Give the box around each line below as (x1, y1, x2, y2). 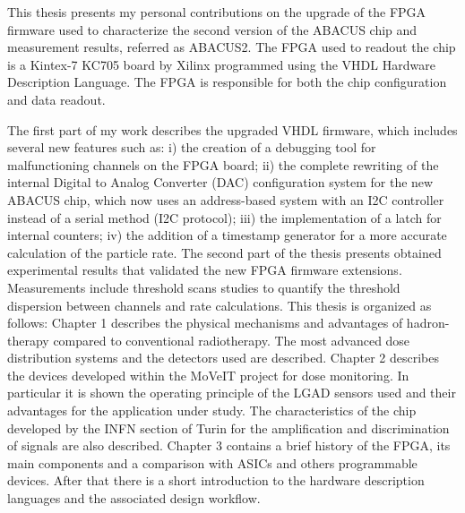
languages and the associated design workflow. (7, 489, 261, 508)
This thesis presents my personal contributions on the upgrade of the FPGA (7, 3, 426, 21)
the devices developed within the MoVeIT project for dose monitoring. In (7, 365, 409, 384)
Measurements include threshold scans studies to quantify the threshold (7, 278, 400, 296)
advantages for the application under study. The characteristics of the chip (7, 401, 417, 420)
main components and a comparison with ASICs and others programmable (7, 453, 418, 472)
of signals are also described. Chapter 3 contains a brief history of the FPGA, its (7, 436, 451, 455)
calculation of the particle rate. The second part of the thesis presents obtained (7, 243, 442, 261)
